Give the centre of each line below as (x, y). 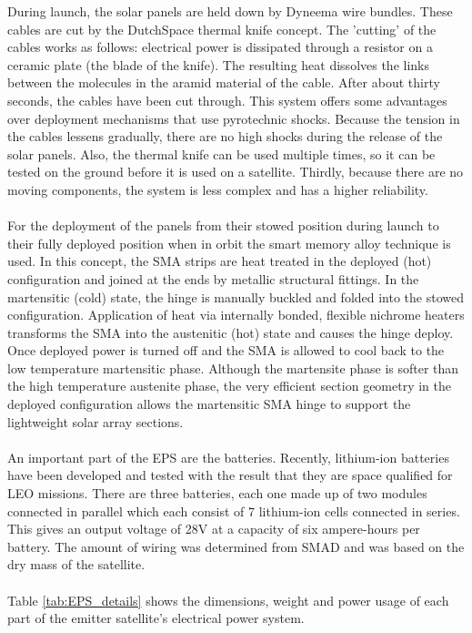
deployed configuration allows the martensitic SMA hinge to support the (209, 404)
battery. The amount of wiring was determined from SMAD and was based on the (236, 546)
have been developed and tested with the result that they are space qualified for (230, 475)
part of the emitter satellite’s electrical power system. (156, 618)
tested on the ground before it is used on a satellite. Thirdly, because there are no (236, 172)
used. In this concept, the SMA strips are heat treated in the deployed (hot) (220, 261)
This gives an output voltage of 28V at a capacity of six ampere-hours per (214, 529)
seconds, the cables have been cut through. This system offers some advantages (227, 100)
